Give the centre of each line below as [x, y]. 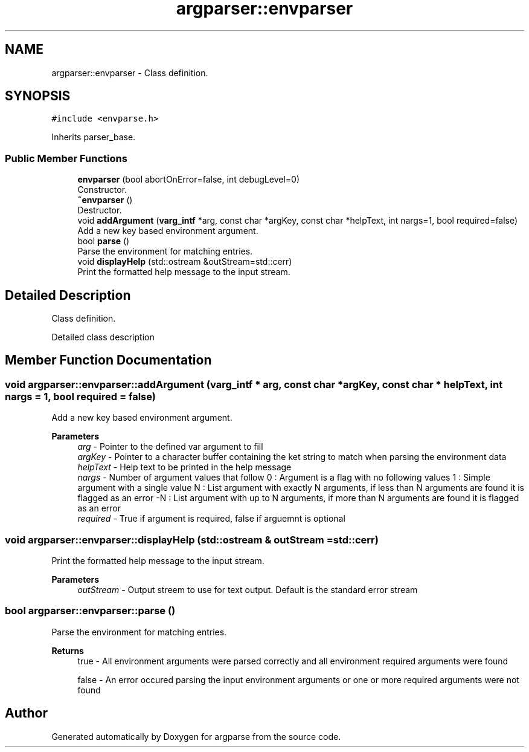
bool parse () [104, 241]
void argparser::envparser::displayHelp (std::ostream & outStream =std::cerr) [192, 540]
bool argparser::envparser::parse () [90, 611]
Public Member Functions [66, 158]
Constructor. [102, 190]
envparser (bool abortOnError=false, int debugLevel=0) [188, 180]
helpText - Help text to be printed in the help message [184, 467]
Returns [68, 650]
